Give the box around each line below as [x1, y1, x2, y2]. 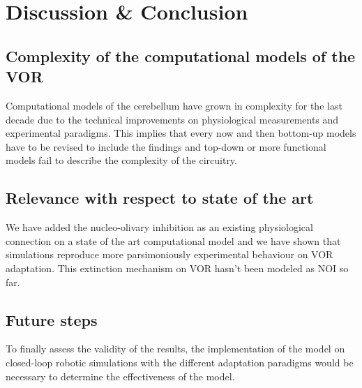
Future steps [6, 308, 98, 330]
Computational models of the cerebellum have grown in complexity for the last [6, 98, 342, 112]
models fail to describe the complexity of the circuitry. [6, 153, 237, 167]
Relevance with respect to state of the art [6, 187, 314, 209]
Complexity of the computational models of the [6, 45, 356, 66]
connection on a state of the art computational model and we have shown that [6, 233, 341, 248]
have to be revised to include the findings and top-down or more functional [6, 139, 326, 154]
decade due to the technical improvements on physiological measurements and [6, 112, 339, 126]
